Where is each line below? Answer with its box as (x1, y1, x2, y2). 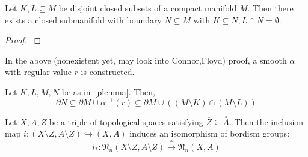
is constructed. (81, 65, 135, 78)
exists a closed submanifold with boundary (5, 13, 162, 26)
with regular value (5, 65, 72, 78)
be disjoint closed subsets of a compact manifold (58, 2, 237, 14)
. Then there (247, 2, 294, 14)
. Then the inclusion (229, 115, 304, 128)
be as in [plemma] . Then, (61, 85, 155, 98)
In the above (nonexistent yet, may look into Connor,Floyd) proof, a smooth (5, 53, 287, 66)
